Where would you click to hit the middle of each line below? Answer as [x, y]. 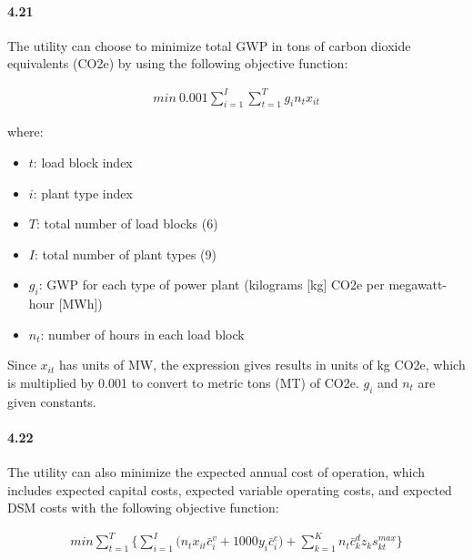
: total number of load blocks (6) [127, 224]
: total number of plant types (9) [125, 254]
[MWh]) [81, 304]
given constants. [52, 401]
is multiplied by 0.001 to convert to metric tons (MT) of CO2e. [183, 382]
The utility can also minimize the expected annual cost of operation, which [216, 472]
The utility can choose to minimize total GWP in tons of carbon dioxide [209, 45]
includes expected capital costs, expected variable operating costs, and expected [230, 489]
